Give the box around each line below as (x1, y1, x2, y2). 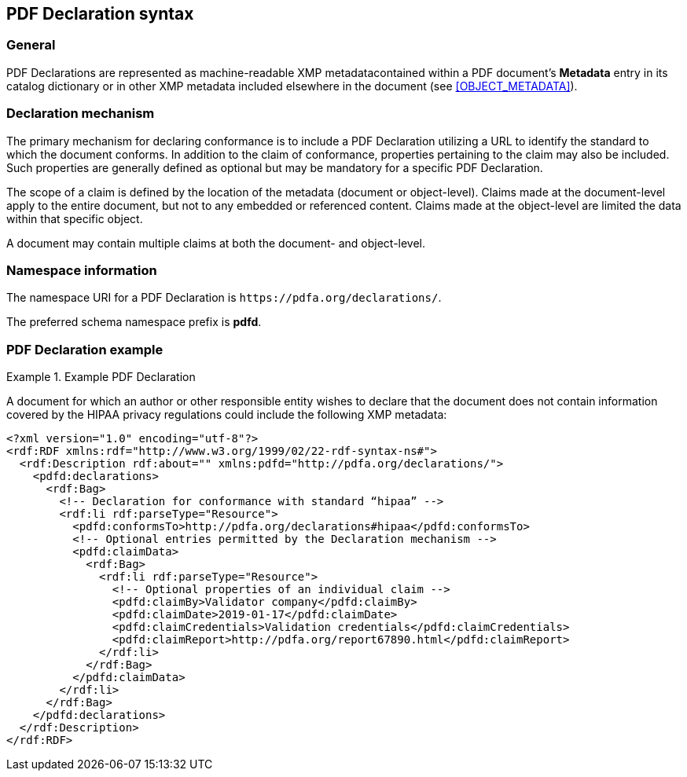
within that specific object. (6, 211, 143, 225)
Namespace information (6, 262, 157, 278)
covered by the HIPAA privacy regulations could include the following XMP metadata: (6, 408, 447, 422)
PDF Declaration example (6, 341, 163, 357)
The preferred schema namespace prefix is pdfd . (6, 315, 262, 329)
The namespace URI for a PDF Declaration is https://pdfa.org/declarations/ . (6, 291, 442, 305)
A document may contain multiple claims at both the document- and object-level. (6, 236, 426, 250)
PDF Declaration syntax (6, 4, 194, 24)
